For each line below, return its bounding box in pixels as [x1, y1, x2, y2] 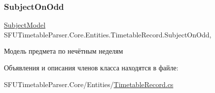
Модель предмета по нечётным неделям [4, 46, 123, 56]
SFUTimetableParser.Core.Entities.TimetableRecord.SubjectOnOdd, [4, 29, 212, 39]
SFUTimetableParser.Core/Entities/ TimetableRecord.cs [4, 79, 174, 89]
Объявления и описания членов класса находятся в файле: [4, 62, 179, 72]
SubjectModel [4, 20, 46, 30]
